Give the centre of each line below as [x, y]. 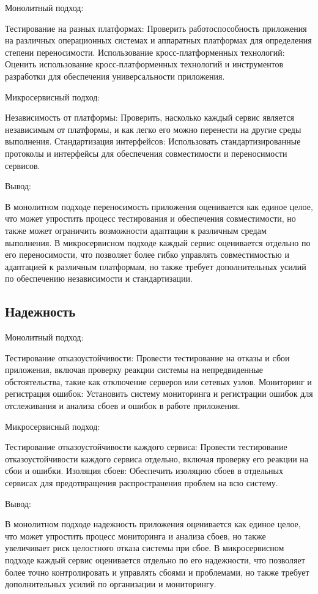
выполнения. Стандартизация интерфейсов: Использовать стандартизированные [153, 141]
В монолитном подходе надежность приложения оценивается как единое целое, [153, 524]
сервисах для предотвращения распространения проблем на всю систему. [142, 483]
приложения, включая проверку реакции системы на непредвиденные [134, 370]
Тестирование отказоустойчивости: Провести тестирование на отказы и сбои [147, 357]
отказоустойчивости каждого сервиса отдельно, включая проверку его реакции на [157, 458]
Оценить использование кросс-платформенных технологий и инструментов [144, 64]
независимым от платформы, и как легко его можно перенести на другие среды [153, 129]
